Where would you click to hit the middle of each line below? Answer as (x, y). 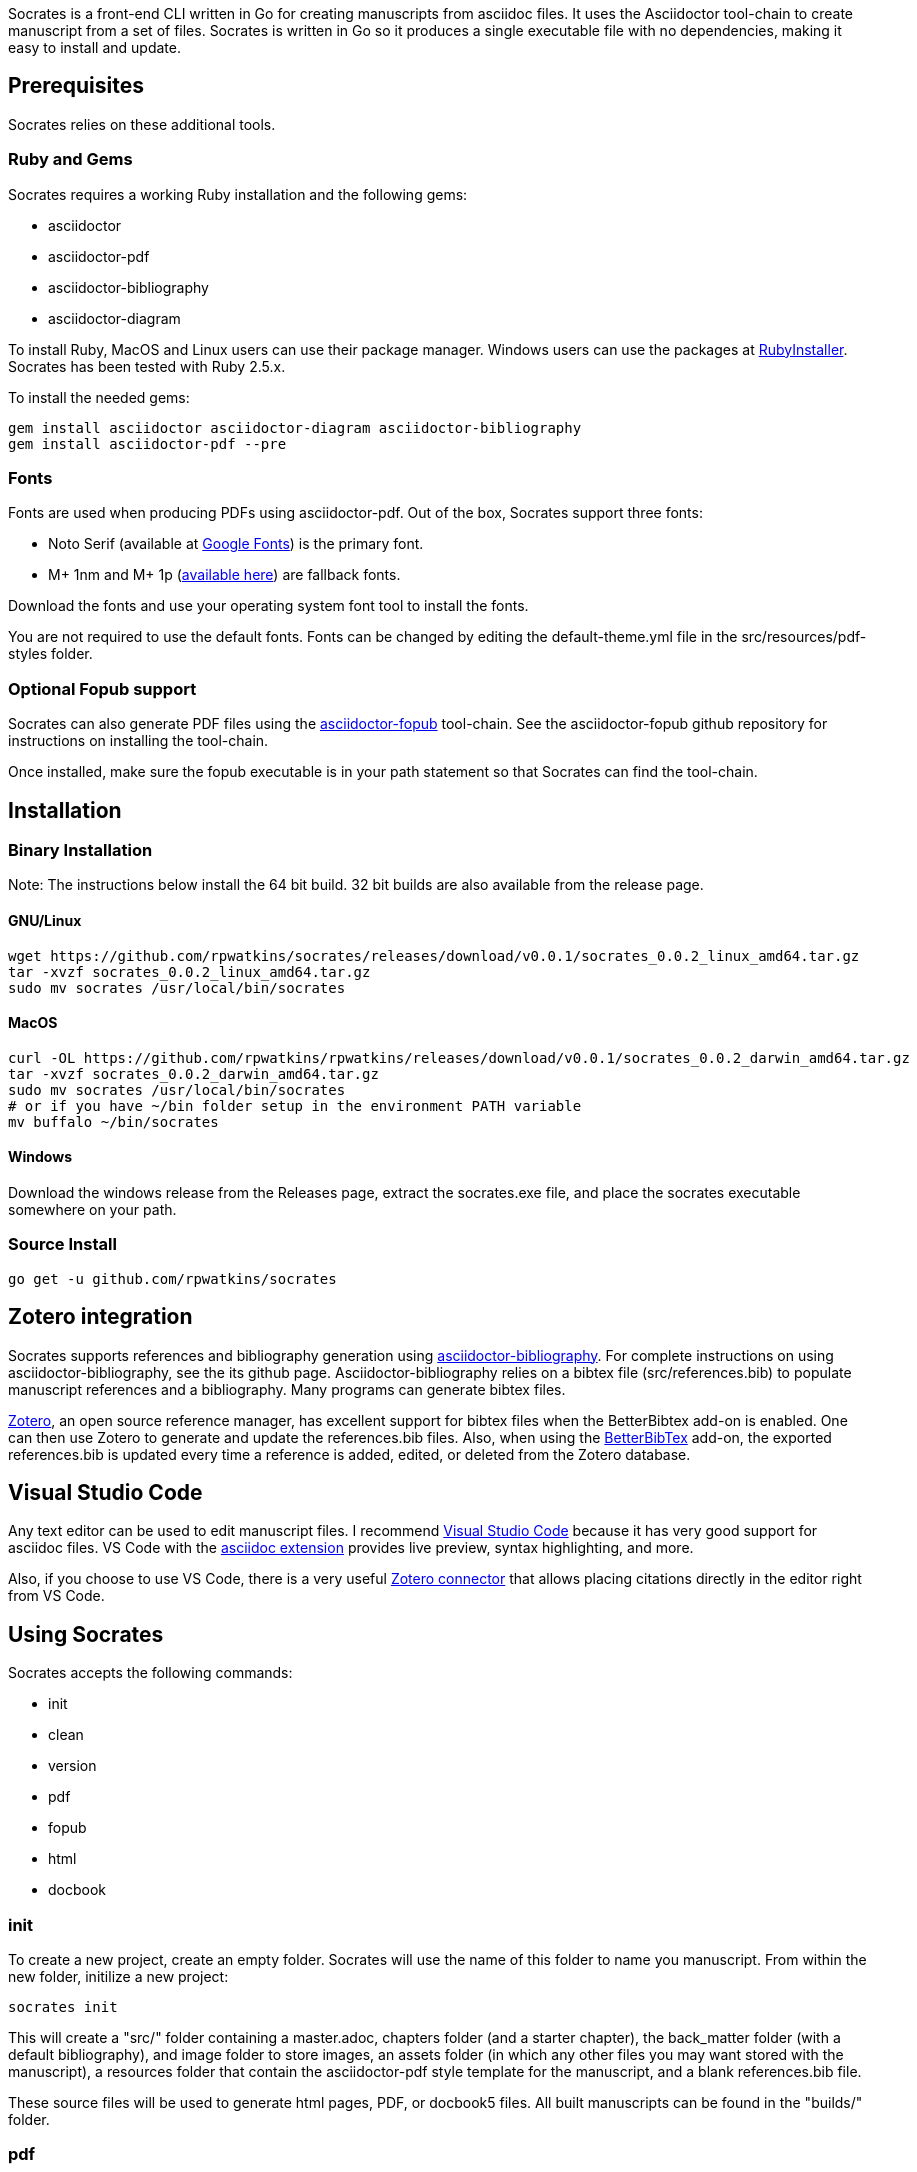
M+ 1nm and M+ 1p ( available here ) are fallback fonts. (224, 575)
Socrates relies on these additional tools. (142, 124)
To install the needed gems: (99, 397)
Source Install (62, 1244)
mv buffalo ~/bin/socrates (113, 1121)
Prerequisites (76, 86)
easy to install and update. (94, 47)
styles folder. (50, 654)
